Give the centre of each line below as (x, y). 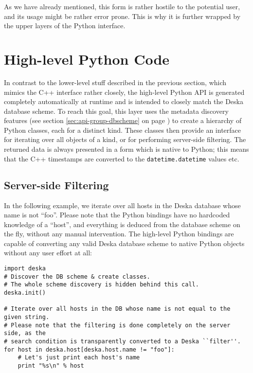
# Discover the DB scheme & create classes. (77, 276)
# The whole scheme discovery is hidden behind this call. (101, 285)
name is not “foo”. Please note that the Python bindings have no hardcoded (117, 215)
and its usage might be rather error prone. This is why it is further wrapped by (122, 16)
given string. (27, 317)
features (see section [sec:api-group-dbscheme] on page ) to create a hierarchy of (123, 120)
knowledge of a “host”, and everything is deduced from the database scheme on (122, 224)
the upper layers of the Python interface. (65, 26)
